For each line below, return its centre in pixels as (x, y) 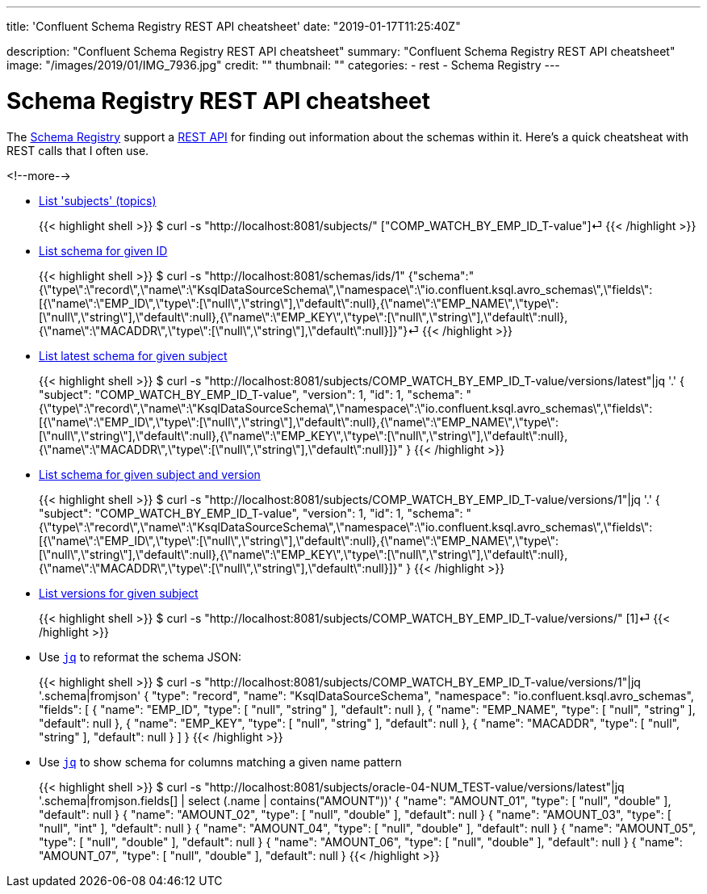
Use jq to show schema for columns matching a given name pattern (220, 762)
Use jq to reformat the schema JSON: (140, 657)
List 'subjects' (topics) (98, 200)
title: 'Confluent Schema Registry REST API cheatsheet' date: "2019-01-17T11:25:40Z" (234, 26)
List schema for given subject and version (150, 474)
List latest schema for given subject (133, 355)
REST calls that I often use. (78, 150)
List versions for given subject (119, 593)
